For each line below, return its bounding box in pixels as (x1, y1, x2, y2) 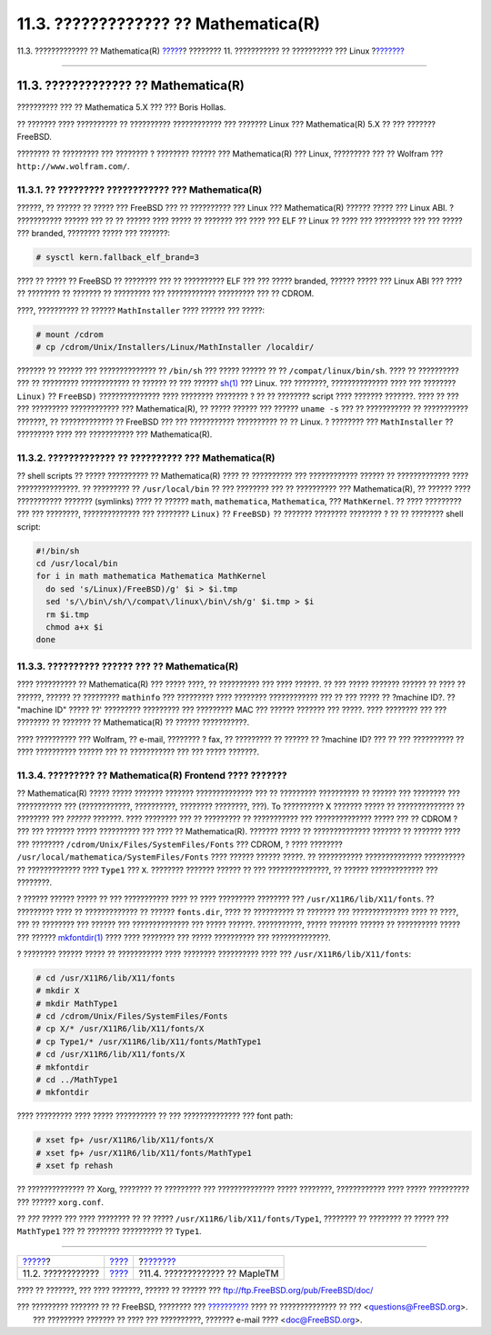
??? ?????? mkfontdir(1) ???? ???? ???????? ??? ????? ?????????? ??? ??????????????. (16, 932, 331, 942)
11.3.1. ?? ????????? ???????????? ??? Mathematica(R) (16, 183, 263, 195)
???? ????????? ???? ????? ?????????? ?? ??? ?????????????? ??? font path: (16, 1111, 294, 1121)
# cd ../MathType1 (35, 1075, 118, 1085)
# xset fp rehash (35, 1161, 114, 1171)
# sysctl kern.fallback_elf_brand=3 (35, 252, 200, 263)
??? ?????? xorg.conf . (16, 1196, 105, 1208)
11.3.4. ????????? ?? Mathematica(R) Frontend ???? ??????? (16, 769, 288, 782)
